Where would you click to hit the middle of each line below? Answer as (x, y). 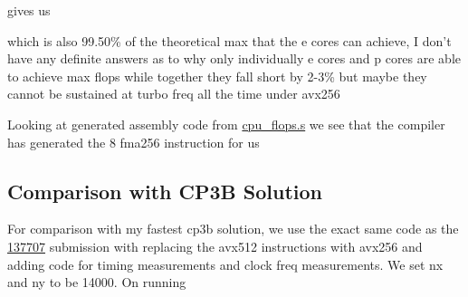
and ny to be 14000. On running (97, 282)
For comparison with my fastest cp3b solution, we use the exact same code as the (233, 229)
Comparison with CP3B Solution (165, 191)
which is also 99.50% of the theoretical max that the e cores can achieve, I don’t (229, 40)
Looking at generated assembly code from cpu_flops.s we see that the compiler (226, 124)
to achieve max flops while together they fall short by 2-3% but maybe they (217, 76)
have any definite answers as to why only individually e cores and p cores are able (234, 58)
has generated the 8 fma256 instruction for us (134, 142)
